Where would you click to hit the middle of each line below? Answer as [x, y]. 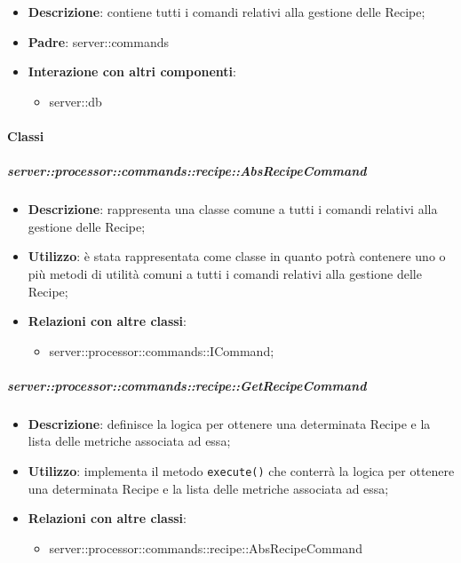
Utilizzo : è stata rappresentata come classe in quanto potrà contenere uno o [237, 256]
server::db [76, 101]
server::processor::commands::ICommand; [162, 350]
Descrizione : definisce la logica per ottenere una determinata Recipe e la [229, 423]
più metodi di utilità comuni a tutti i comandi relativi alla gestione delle [225, 273]
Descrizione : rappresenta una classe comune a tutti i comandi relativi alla [233, 209]
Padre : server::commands [99, 41]
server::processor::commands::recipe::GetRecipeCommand [187, 385]
